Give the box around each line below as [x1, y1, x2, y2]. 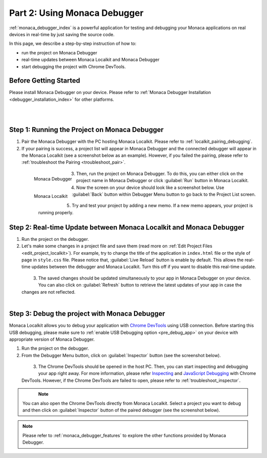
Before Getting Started [9, 77, 81, 85]
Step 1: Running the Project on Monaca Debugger [9, 126, 164, 134]
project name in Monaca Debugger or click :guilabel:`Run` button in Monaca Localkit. [76, 178, 249, 183]
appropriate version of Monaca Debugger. [9, 336, 95, 342]
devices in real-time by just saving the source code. [9, 31, 115, 37]
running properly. [38, 209, 74, 215]
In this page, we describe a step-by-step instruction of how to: [9, 41, 137, 46]
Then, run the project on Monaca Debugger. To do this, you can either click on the [76, 171, 243, 177]
